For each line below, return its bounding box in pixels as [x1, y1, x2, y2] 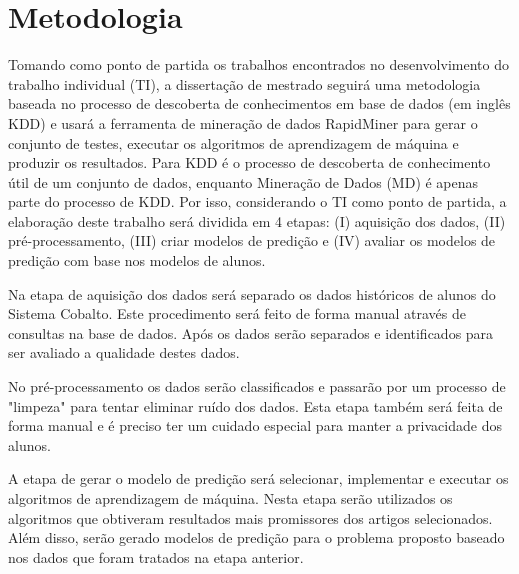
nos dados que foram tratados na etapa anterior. [8, 546, 304, 567]
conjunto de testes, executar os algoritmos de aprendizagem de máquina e [8, 132, 459, 153]
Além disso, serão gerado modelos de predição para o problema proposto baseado [8, 527, 505, 548]
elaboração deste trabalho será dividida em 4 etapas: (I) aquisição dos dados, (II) [8, 210, 506, 231]
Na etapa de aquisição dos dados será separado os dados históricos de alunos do [8, 283, 496, 304]
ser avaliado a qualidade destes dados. [8, 342, 240, 363]
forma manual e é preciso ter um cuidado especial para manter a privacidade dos [8, 415, 502, 436]
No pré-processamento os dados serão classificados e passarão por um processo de [8, 376, 506, 397]
